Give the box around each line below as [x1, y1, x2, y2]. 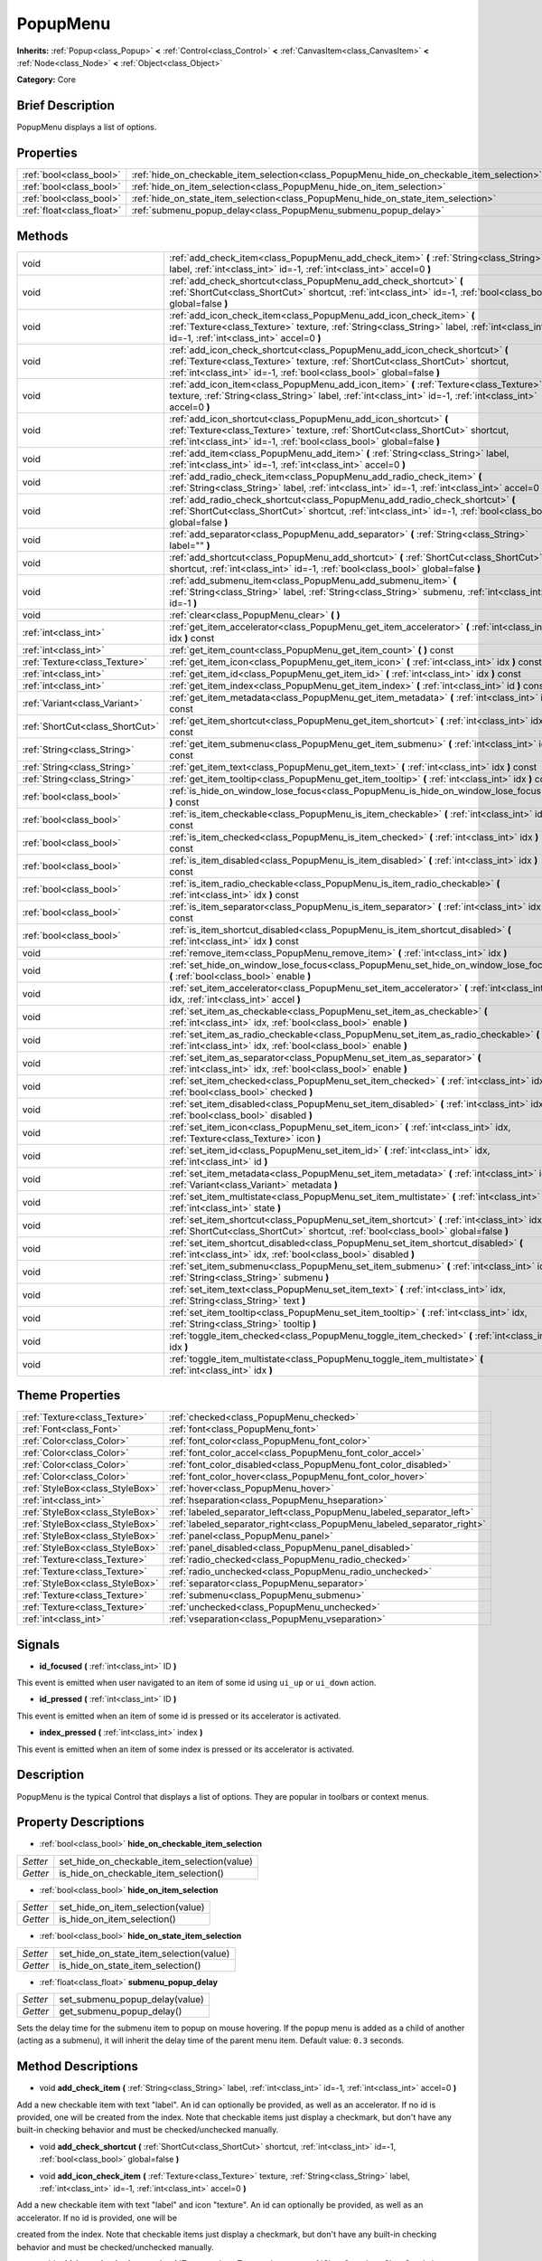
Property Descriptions [16, 1814, 145, 1831]
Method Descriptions [16, 2058, 139, 2075]
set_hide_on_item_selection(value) [59, 1901, 205, 1914]
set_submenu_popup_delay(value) [59, 1993, 205, 2006]
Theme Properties [16, 1388, 121, 1404]
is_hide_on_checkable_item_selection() [59, 1867, 225, 1879]
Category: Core [16, 74, 77, 85]
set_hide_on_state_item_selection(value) [59, 1947, 230, 1960]
